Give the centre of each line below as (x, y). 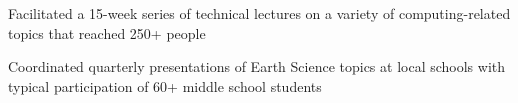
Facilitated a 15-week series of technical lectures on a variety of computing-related (259, 13)
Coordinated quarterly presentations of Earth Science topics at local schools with (257, 66)
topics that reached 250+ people (107, 32)
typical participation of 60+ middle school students (165, 85)
